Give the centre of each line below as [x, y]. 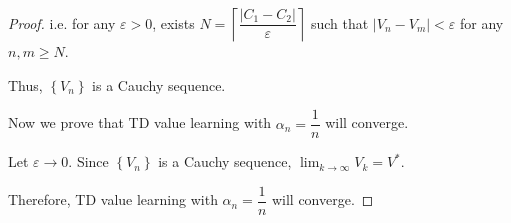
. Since [88, 161]
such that [339, 22]
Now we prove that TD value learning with [140, 122]
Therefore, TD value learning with [113, 199]
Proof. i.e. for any [62, 22]
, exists [173, 22]
